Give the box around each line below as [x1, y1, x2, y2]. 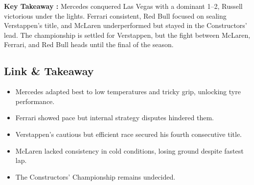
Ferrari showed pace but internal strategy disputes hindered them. [15, 112, 214, 123]
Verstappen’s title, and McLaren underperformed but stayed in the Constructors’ [4, 20, 247, 30]
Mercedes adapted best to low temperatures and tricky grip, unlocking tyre [15, 86, 241, 97]
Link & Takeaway [4, 63, 94, 79]
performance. [15, 96, 55, 106]
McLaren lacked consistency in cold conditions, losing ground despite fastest [15, 145, 244, 156]
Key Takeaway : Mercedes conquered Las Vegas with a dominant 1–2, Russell [4, 1, 243, 11]
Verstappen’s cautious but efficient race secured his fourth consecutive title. [15, 129, 242, 139]
